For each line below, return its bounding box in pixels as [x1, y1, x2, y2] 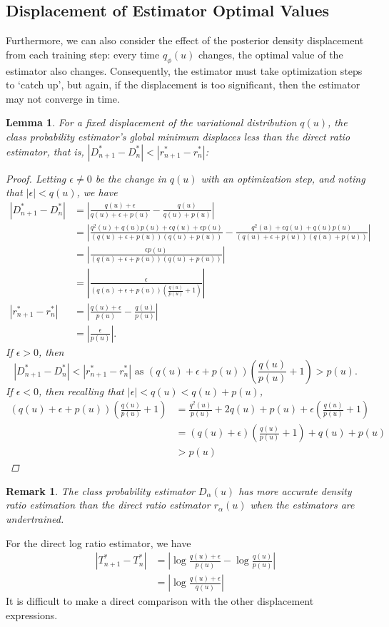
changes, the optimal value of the [198, 46, 343, 61]
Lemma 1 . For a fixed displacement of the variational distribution [6, 115, 297, 130]
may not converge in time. [6, 91, 120, 106]
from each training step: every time [6, 46, 160, 61]
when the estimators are [250, 497, 355, 512]
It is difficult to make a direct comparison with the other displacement [6, 593, 314, 608]
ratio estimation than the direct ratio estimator [6, 497, 211, 512]
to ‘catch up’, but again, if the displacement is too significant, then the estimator [6, 77, 360, 92]
